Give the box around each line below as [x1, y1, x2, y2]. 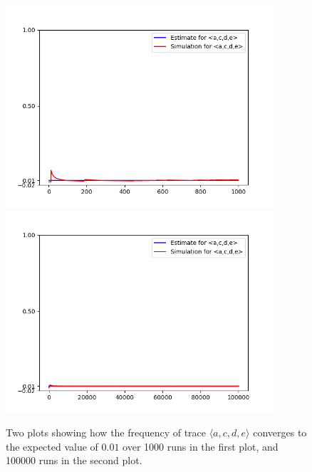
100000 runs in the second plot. [6, 453, 142, 468]
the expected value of [6, 439, 98, 453]
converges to [253, 425, 307, 440]
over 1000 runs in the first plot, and [123, 439, 279, 453]
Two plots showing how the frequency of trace [6, 425, 206, 440]
